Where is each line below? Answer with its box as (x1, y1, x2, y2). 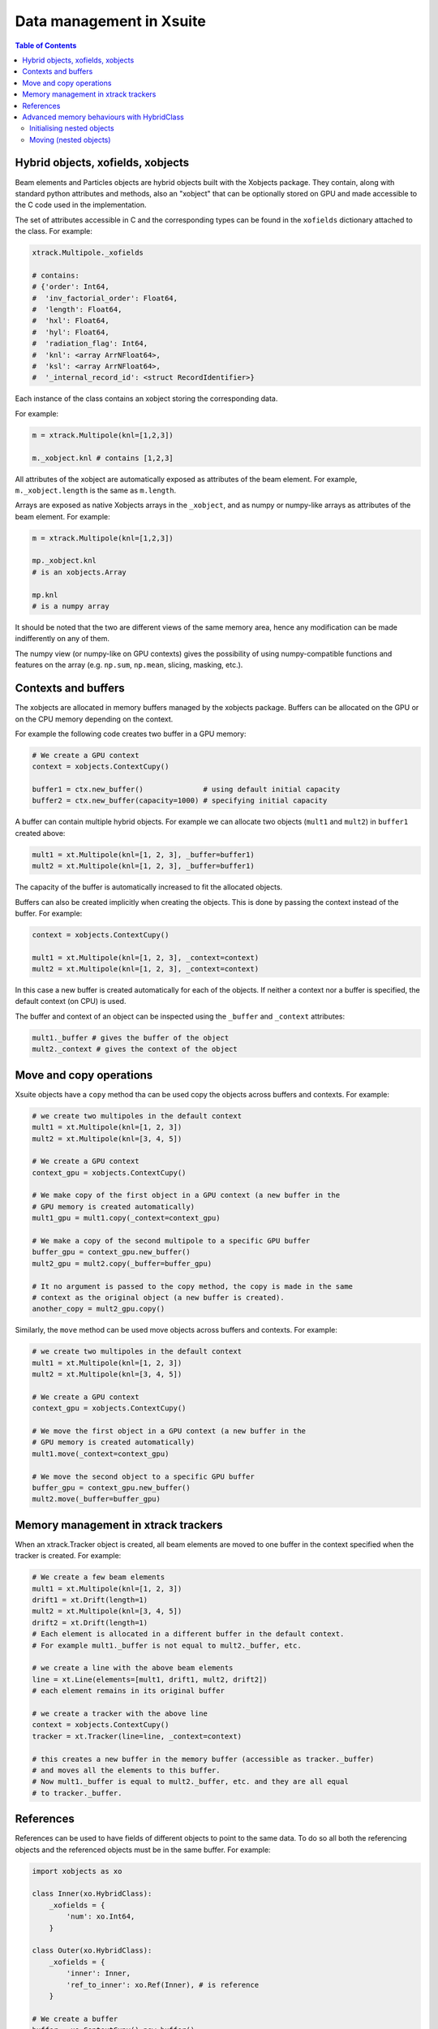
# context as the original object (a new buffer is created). (32, 1293, 285, 1302)
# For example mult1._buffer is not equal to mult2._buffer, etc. (32, 1640, 302, 1650)
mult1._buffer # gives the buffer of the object (32, 1033, 230, 1042)
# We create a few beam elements (32, 1573, 165, 1582)
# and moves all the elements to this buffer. (32, 1765, 221, 1775)
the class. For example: (15, 226, 93, 236)
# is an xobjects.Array (32, 567, 127, 576)
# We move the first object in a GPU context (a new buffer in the (32, 1427, 307, 1436)
